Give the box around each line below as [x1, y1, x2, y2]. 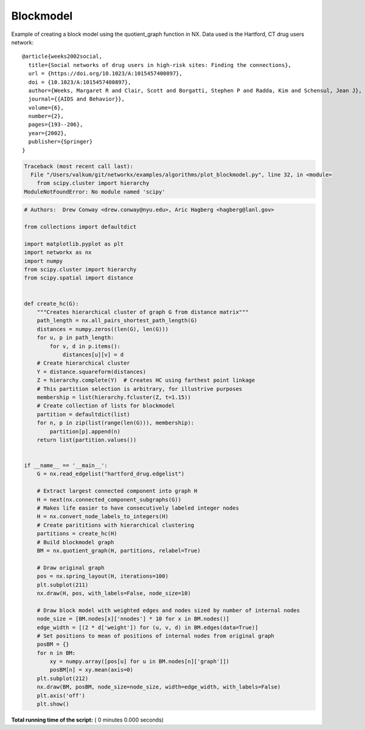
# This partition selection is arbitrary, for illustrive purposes [36, 385, 243, 392]
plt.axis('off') [36, 692, 85, 699]
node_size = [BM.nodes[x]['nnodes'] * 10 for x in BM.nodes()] [36, 616, 230, 622]
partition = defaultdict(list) [36, 411, 130, 418]
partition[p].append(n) [49, 428, 121, 435]
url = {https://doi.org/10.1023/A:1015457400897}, [28, 70, 182, 77]
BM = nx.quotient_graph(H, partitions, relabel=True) [36, 547, 201, 554]
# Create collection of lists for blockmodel [36, 402, 175, 409]
